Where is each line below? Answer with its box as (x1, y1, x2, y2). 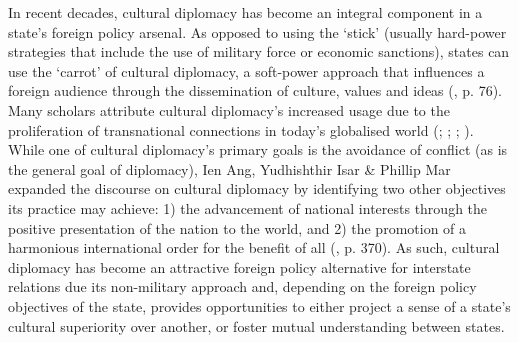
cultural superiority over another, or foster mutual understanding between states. (8, 315, 505, 336)
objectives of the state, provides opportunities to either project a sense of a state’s (8, 295, 511, 316)
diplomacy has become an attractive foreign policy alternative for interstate (8, 256, 471, 277)
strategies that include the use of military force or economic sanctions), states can (8, 41, 510, 62)
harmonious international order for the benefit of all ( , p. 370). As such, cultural (8, 237, 500, 258)
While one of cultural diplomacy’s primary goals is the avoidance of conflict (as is (8, 139, 508, 160)
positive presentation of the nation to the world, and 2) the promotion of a (8, 217, 467, 238)
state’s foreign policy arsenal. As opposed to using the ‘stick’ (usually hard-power (8, 21, 507, 42)
